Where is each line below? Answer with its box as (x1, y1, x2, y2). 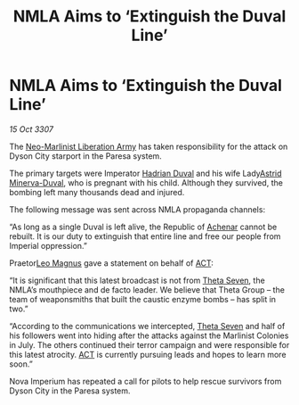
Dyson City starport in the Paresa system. (9, 150, 162, 161)
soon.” (9, 359, 33, 369)
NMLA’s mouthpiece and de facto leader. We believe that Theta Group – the (9, 284, 285, 295)
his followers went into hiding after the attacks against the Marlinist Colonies (9, 330, 289, 341)
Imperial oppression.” (9, 240, 87, 251)
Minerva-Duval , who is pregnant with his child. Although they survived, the (9, 177, 283, 188)
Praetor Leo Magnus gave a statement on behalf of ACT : (9, 257, 214, 269)
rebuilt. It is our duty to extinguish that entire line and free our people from (9, 230, 281, 242)
